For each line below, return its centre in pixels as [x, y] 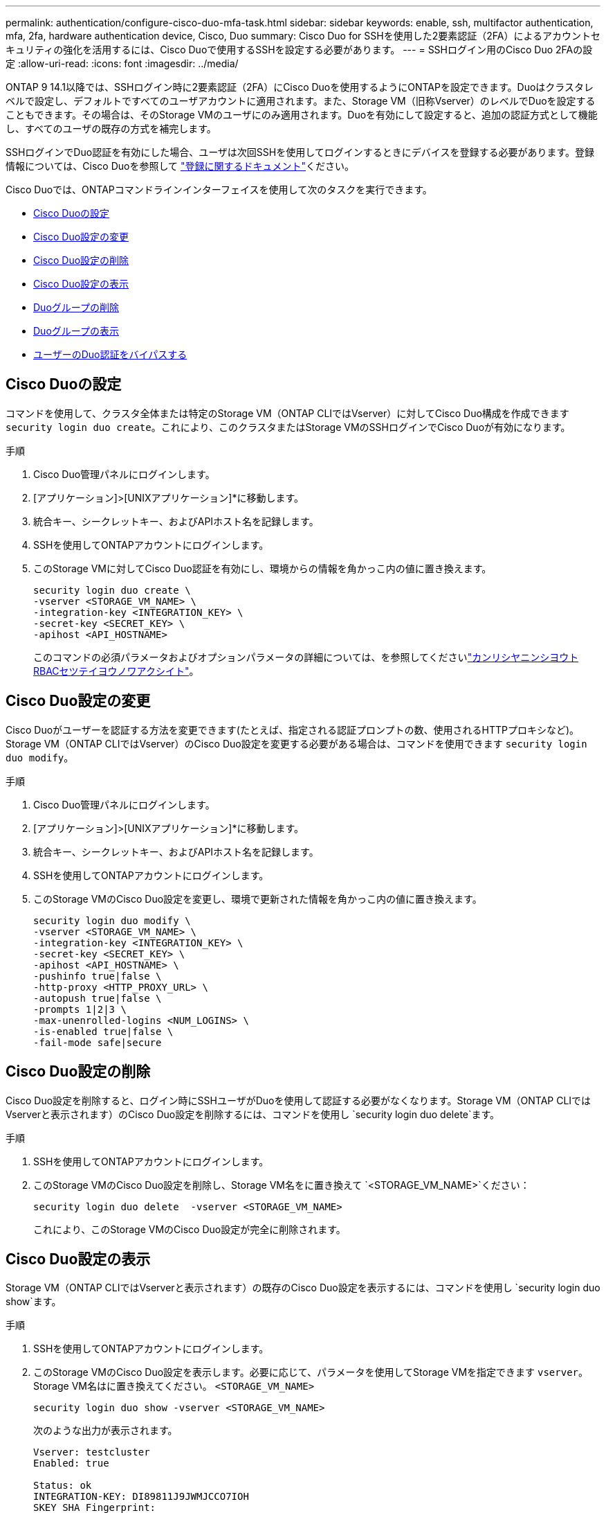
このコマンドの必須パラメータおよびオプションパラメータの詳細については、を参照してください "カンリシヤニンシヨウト [306, 657]
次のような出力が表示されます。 [105, 1431]
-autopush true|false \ [98, 998]
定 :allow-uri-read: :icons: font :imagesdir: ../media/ [122, 63]
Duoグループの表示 [76, 331]
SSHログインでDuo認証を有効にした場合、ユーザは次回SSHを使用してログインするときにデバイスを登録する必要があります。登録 [300, 152]
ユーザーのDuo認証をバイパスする [110, 354]
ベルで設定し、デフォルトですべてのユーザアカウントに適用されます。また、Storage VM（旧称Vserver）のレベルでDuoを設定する [301, 101]
